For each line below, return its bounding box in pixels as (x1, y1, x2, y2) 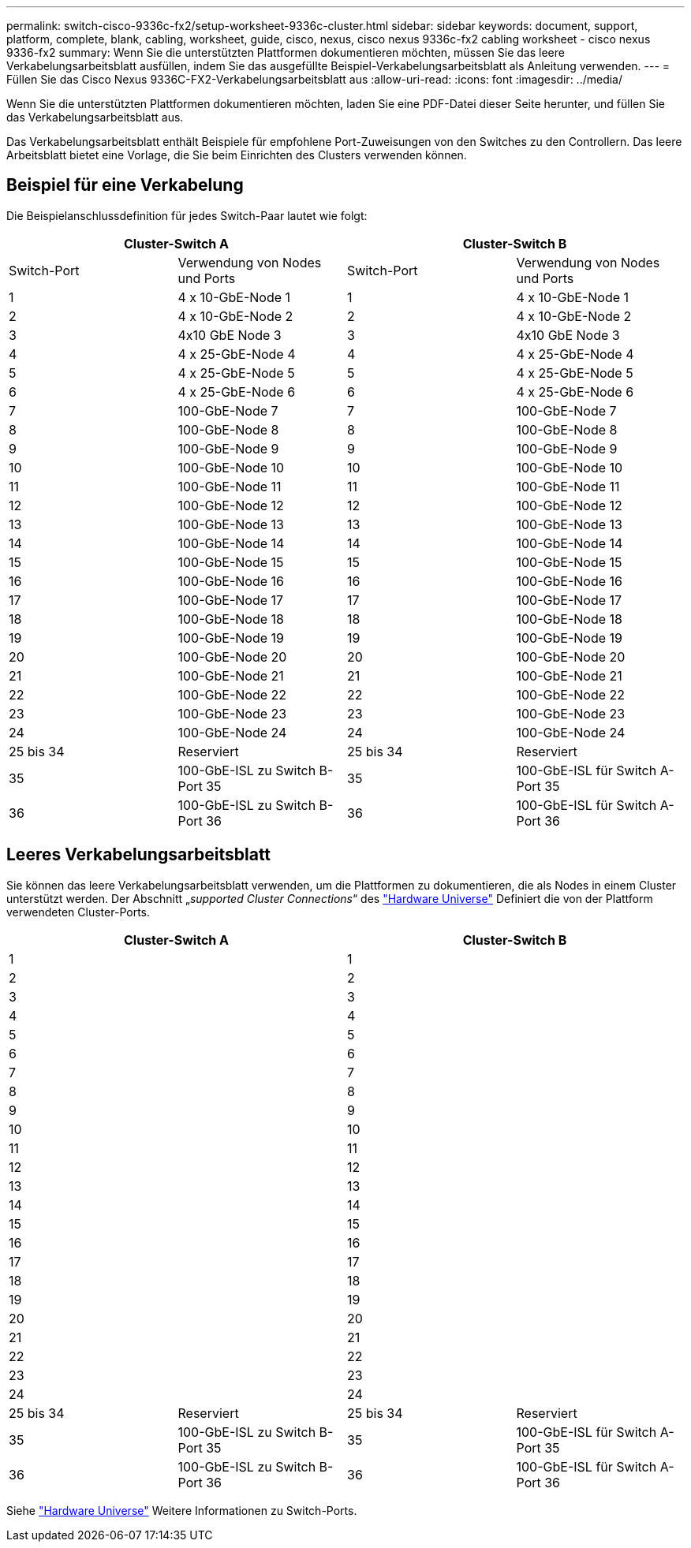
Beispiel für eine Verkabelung (6, 175, 244, 196)
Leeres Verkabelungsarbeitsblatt (6, 845, 271, 865)
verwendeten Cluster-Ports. (6, 905, 150, 919)
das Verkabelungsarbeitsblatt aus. (6, 110, 184, 124)
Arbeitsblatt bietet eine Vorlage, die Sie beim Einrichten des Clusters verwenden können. (6, 148, 467, 162)
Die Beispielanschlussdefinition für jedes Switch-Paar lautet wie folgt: (6, 208, 368, 222)
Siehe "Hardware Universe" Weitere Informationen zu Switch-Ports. (6, 1503, 357, 1517)
